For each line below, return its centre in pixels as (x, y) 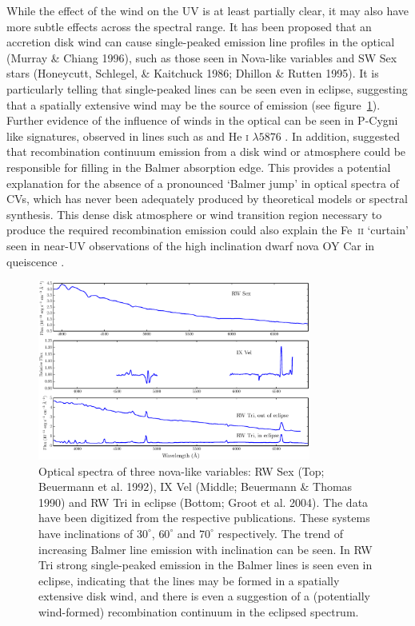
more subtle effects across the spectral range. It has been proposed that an (189, 26)
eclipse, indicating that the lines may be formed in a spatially (189, 580)
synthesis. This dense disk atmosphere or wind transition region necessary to (194, 214)
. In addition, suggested (343, 136)
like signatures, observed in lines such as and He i (128, 136)
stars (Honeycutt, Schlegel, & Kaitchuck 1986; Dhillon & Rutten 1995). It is (193, 73)
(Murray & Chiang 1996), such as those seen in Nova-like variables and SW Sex (202, 57)
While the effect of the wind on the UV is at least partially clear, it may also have (208, 10)
